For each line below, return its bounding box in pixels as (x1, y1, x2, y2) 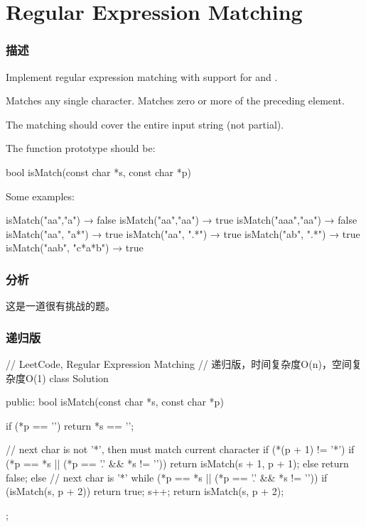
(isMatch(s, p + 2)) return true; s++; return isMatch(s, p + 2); (6, 484, 284, 499)
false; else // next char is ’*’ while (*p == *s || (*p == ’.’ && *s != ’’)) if (6, 469, 328, 484)
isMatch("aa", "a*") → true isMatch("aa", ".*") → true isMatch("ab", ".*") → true (6, 226, 360, 241)
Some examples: (6, 188, 75, 203)
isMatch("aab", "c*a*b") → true (6, 240, 144, 255)
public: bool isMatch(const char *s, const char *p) (6, 394, 224, 409)
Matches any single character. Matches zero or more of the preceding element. (6, 93, 345, 108)
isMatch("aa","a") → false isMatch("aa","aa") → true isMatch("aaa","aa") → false (6, 212, 357, 227)
